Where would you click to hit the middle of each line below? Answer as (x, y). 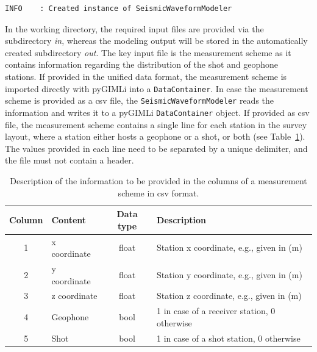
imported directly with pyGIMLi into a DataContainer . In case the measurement (157, 88)
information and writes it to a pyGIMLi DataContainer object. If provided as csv (157, 112)
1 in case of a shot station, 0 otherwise (229, 338)
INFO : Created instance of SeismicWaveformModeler (119, 9)
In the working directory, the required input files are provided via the (134, 28)
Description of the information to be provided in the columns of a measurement (158, 180)
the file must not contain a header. (69, 160)
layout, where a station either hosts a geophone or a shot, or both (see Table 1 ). (155, 136)
